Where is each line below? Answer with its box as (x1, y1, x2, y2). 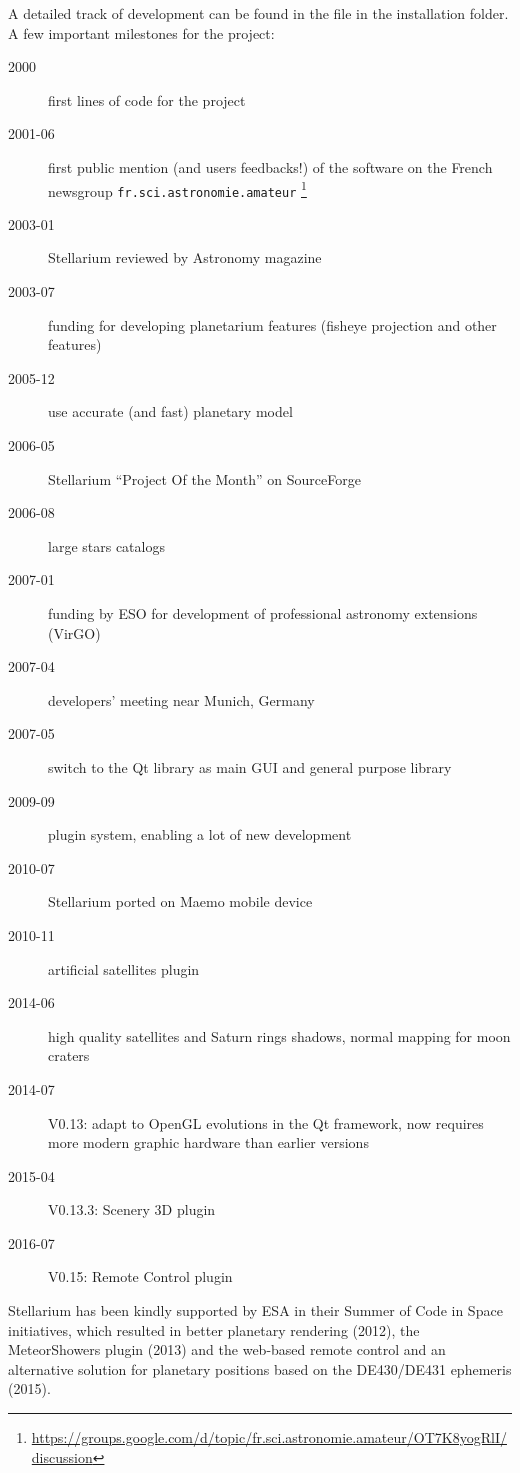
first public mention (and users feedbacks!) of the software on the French (48, 156, 493, 177)
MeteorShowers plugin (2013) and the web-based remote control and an (8, 1339, 446, 1360)
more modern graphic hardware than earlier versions (48, 1132, 369, 1153)
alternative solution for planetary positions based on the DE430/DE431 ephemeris (8, 1358, 512, 1379)
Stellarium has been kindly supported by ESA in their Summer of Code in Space (8, 1300, 503, 1321)
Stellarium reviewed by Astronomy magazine (48, 247, 322, 268)
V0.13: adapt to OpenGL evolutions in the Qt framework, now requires (48, 1112, 484, 1133)
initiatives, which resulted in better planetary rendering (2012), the (8, 1319, 420, 1340)
